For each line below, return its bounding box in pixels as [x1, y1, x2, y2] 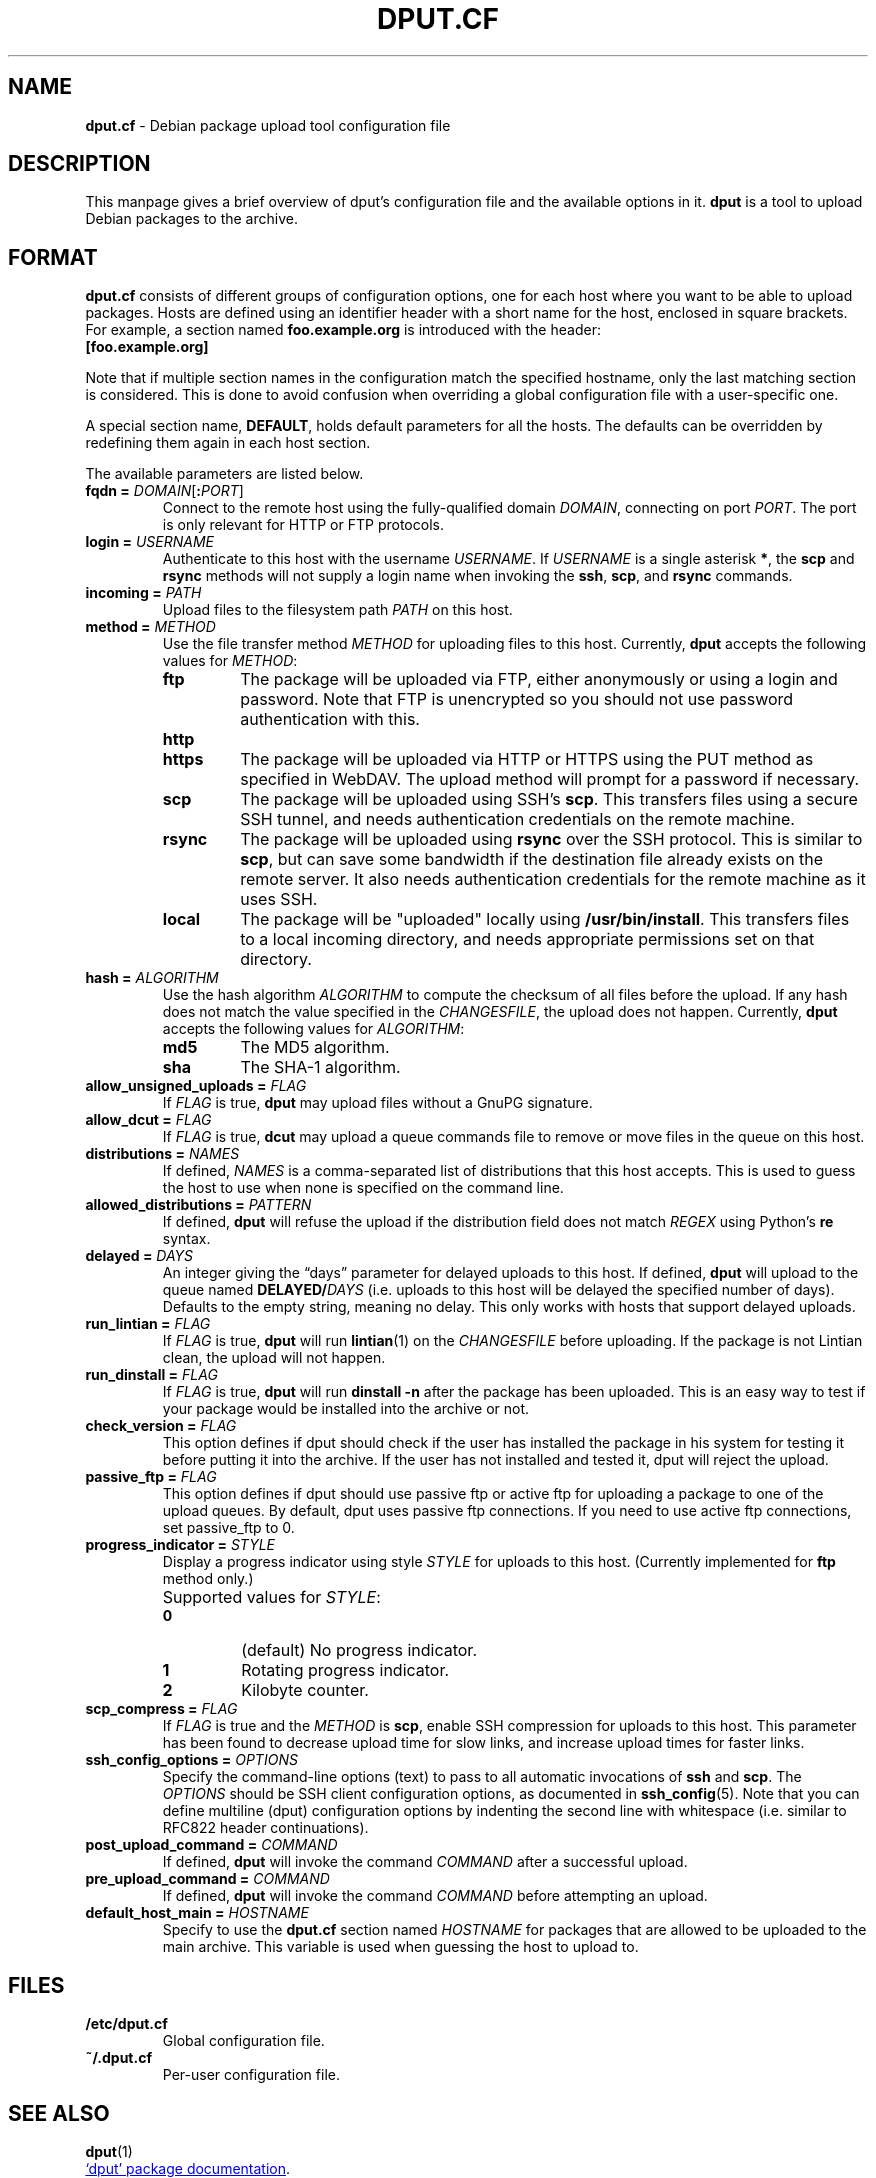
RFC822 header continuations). [162, 1819, 369, 1837]
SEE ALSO [8, 2100, 110, 2126]
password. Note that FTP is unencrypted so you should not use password [240, 689, 794, 710]
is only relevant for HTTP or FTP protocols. [162, 516, 444, 534]
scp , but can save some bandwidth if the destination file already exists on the [240, 849, 824, 870]
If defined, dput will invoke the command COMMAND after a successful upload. [162, 1853, 688, 1871]
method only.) [162, 1570, 254, 1588]
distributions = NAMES [85, 1145, 240, 1163]
